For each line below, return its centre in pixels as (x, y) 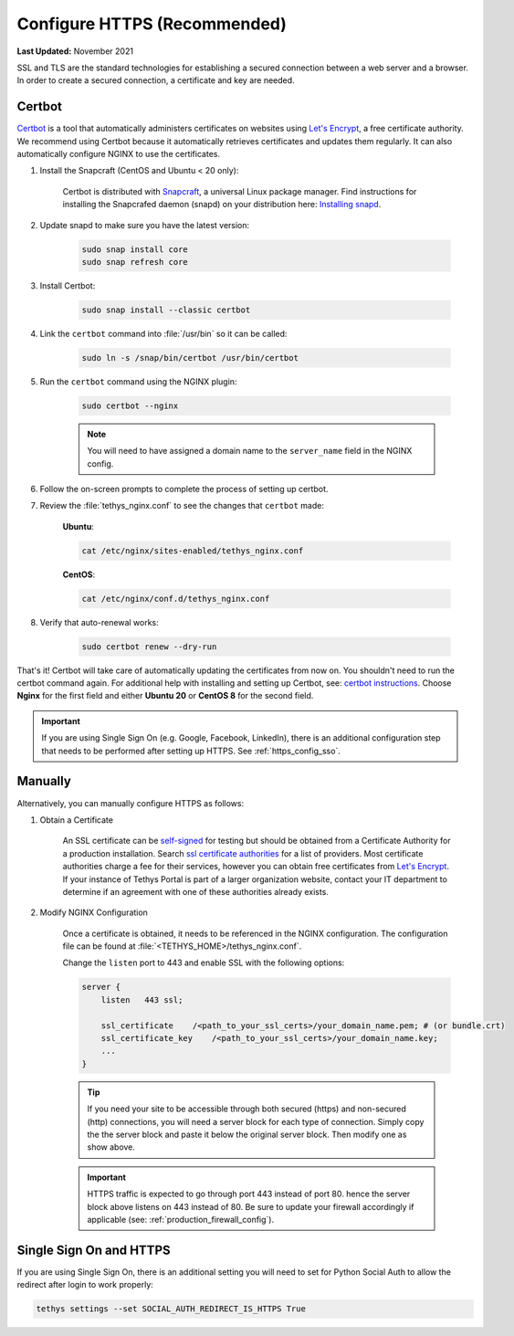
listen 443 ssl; (142, 999)
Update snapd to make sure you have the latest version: (145, 225)
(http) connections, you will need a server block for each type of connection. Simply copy (256, 1121)
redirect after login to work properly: (85, 1285)
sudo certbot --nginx (130, 405)
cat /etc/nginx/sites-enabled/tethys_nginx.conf (193, 551)
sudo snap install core (135, 249)
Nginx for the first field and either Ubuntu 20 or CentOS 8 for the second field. (165, 696)
